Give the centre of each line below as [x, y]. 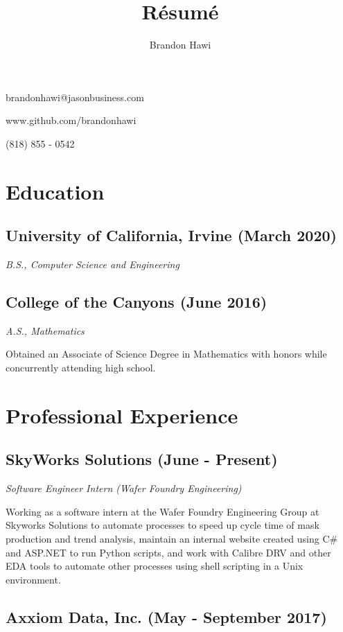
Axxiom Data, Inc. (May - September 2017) [166, 616]
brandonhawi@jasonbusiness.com [75, 97]
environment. [33, 579]
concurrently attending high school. [81, 368]
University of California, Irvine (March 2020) [171, 235]
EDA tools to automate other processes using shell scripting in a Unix [155, 566]
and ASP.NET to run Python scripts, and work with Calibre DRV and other [168, 552]
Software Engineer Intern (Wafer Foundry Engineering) [124, 488]
